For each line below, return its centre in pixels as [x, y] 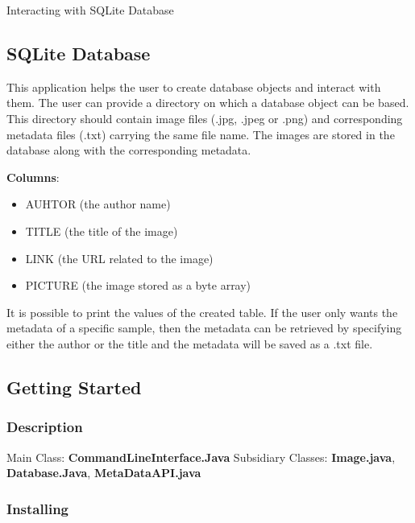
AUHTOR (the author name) [98, 204]
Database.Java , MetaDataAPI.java [104, 473]
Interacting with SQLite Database [90, 10]
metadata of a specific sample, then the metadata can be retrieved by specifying [204, 328]
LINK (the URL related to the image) [119, 258]
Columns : [33, 177]
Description [45, 427]
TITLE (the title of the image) [102, 231]
